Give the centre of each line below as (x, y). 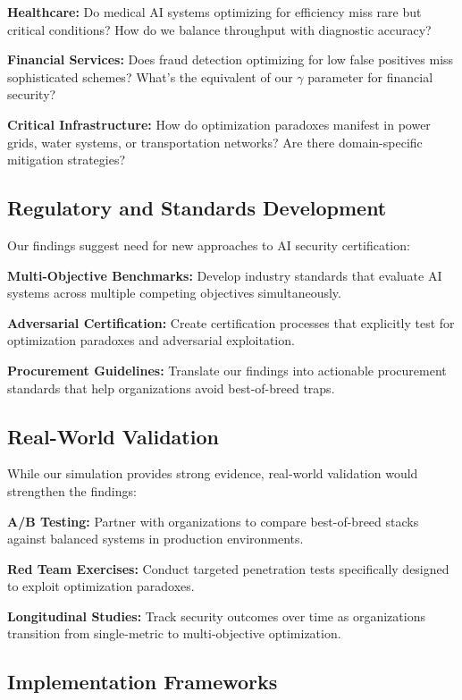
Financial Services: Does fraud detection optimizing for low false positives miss (231, 59)
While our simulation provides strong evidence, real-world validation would (213, 473)
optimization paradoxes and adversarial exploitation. (151, 340)
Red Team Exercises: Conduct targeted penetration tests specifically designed (228, 568)
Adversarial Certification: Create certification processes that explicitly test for (231, 322)
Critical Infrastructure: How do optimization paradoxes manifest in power (219, 124)
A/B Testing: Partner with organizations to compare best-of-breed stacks (213, 521)
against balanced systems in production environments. (155, 539)
